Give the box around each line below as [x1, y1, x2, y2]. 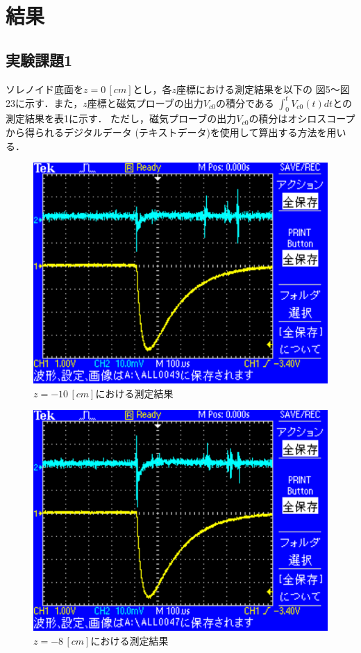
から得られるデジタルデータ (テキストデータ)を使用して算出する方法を [6, 125, 327, 140]
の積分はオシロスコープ [249, 111, 355, 126]
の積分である [215, 95, 274, 110]
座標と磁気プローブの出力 [87, 95, 203, 110]
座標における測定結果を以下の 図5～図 [176, 81, 350, 96]
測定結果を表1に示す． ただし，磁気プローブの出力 [6, 111, 237, 126]
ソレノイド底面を [6, 81, 83, 96]
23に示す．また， [6, 95, 83, 110]
